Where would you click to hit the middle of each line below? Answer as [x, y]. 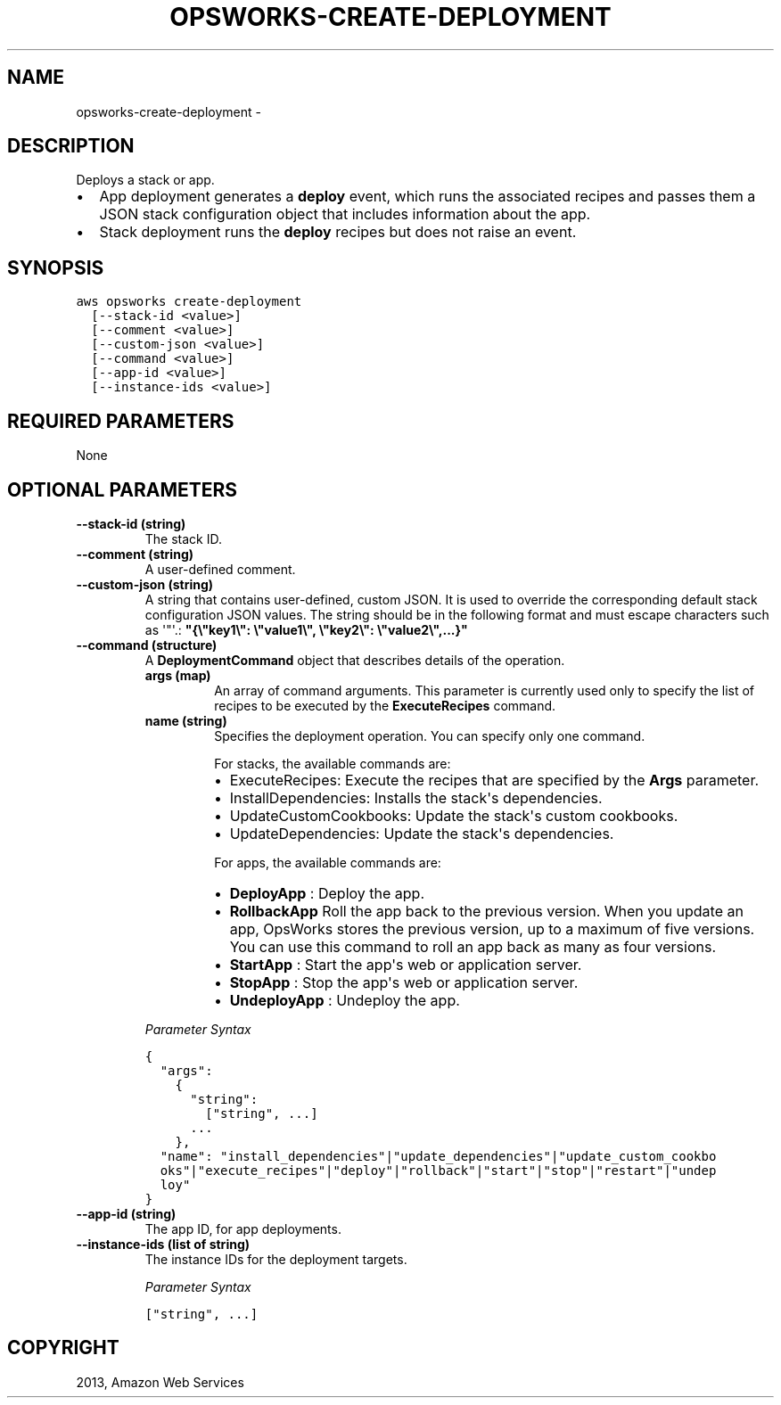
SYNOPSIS [56, 267]
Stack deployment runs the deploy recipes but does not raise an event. [338, 232]
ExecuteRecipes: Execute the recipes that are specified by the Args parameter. [494, 780]
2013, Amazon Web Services [160, 1382]
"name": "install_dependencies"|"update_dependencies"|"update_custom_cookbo [438, 1156]
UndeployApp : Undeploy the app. [345, 1000]
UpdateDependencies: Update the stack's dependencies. [422, 833]
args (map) [178, 675]
